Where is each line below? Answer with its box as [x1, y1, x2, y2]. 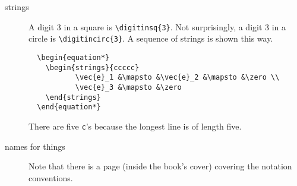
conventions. [29, 171, 73, 184]
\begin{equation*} [37, 53, 110, 62]
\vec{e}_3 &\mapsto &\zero [75, 83, 182, 92]
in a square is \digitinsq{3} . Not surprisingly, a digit [64, 20, 263, 33]
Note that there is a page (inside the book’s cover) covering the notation [29, 160, 292, 172]
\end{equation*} [37, 103, 101, 112]
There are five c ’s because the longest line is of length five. [29, 119, 242, 132]
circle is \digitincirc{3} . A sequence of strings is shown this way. [29, 32, 273, 45]
